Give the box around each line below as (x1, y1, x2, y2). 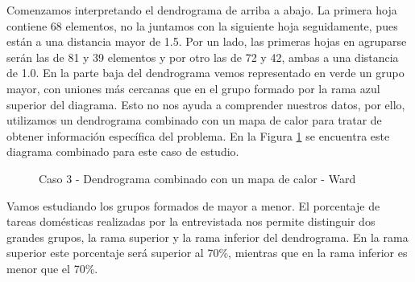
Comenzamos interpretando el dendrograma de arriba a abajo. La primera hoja (6, 2, 397, 18)
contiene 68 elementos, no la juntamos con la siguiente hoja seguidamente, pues (6, 17, 398, 34)
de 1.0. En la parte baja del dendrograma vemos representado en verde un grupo (6, 64, 405, 81)
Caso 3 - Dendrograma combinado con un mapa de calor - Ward (39, 170, 356, 186)
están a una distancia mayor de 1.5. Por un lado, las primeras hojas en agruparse (6, 33, 407, 50)
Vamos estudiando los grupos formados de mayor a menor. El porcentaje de (6, 197, 380, 214)
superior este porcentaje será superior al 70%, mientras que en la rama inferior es (6, 244, 408, 261)
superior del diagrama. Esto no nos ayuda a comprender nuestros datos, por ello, (6, 96, 405, 112)
